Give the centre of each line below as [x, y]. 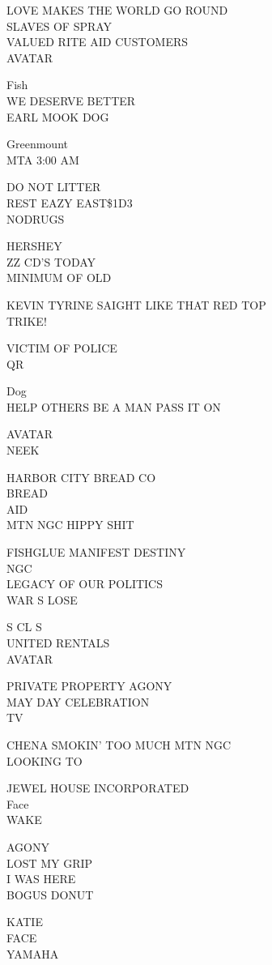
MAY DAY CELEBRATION [78, 701]
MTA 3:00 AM [43, 159]
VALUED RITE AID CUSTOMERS [98, 42]
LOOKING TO [45, 760]
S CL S [24, 627]
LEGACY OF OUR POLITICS [85, 584]
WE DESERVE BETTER [71, 100]
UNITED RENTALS [58, 643]
